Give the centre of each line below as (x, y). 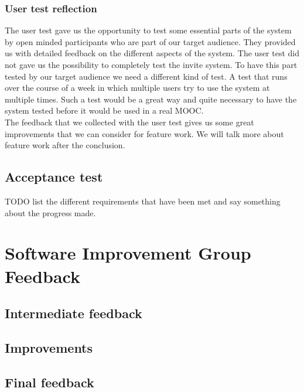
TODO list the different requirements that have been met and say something (143, 201)
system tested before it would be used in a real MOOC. (104, 110)
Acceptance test (54, 177)
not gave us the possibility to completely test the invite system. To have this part (151, 64)
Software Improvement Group (128, 253)
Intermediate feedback (74, 313)
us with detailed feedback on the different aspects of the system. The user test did (152, 53)
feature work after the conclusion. (65, 145)
